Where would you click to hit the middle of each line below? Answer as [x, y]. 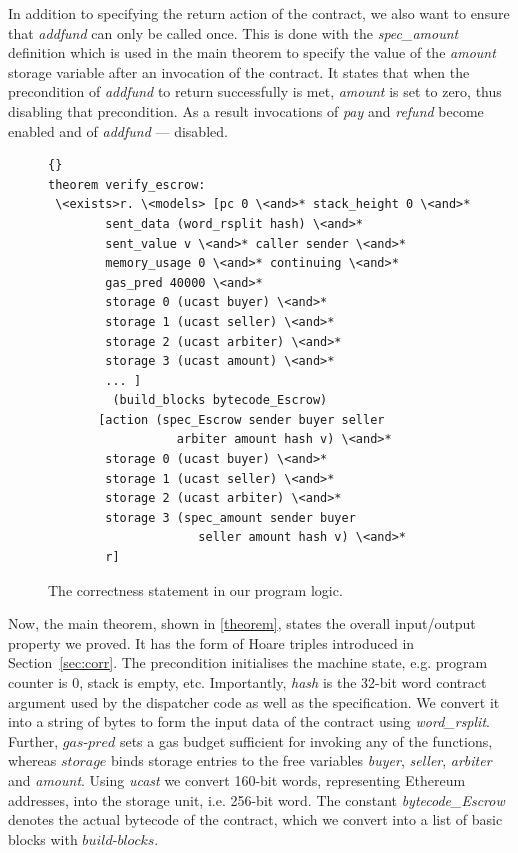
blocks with [43, 838]
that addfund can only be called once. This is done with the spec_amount [233, 32]
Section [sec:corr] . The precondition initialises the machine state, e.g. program [248, 662]
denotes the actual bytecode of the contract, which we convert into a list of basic [255, 819]
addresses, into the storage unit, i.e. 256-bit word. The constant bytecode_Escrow [256, 799]
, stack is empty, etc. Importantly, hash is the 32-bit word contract [283, 682]
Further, [33, 740]
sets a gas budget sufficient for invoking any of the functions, [306, 740]
